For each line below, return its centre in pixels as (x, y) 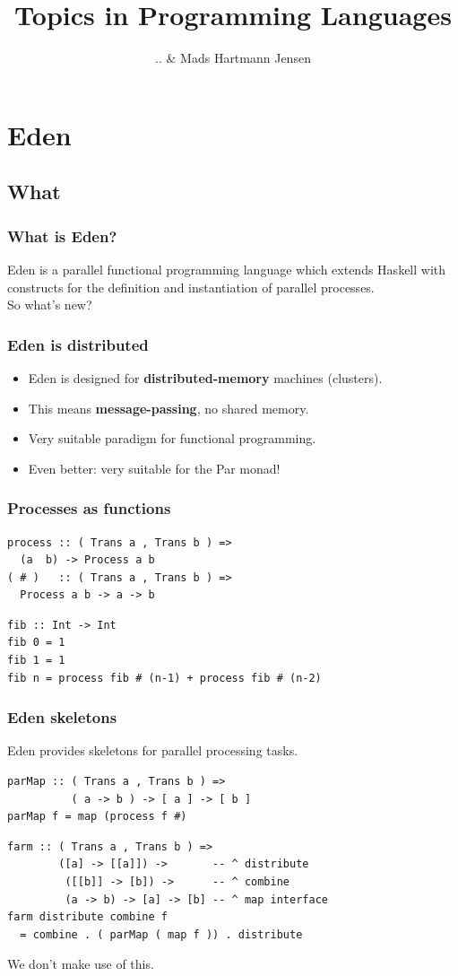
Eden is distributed (78, 344)
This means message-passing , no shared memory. (169, 408)
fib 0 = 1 (36, 643)
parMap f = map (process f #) (97, 817)
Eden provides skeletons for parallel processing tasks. (153, 750)
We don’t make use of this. (81, 964)
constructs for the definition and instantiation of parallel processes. (191, 287)
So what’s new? (50, 305)
